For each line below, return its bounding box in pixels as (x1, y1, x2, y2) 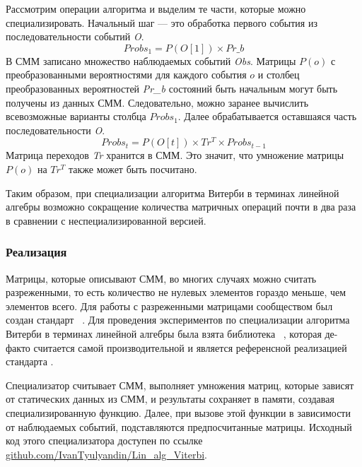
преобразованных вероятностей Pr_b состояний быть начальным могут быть (6, 81, 338, 95)
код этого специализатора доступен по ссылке (6, 433, 203, 448)
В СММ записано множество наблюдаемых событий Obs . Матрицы (6, 53, 296, 68)
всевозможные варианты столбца (6, 109, 146, 124)
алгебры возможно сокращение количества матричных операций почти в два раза (6, 199, 356, 214)
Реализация (6, 243, 67, 261)
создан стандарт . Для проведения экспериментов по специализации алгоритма (6, 312, 350, 327)
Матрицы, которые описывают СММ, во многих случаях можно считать (6, 271, 317, 285)
